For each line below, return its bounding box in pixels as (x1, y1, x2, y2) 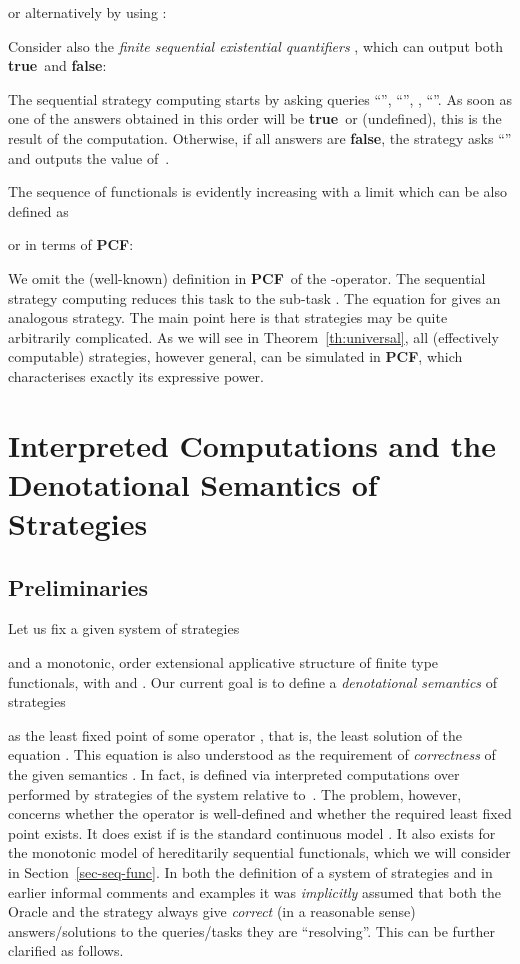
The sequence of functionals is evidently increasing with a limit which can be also (8, 181, 507, 202)
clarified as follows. (8, 940, 124, 961)
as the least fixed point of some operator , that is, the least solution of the (8, 724, 462, 745)
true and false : (8, 55, 107, 76)
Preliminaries (8, 571, 149, 602)
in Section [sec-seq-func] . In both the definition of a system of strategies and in (8, 861, 493, 882)
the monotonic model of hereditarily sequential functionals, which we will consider (8, 842, 511, 863)
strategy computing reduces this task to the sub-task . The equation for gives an (8, 287, 501, 308)
